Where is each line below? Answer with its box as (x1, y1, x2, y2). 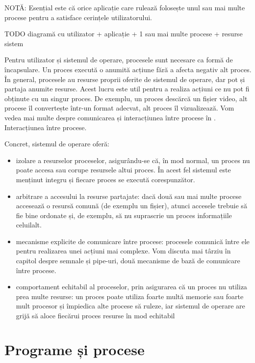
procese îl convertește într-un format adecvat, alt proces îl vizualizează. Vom (4, 103, 234, 113)
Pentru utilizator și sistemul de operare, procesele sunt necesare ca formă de (4, 55, 233, 65)
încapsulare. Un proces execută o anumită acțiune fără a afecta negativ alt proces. (4, 64, 252, 74)
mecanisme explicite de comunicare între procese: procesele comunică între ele (16, 236, 250, 246)
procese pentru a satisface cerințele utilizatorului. (4, 12, 152, 22)
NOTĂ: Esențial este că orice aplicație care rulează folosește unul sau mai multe (4, 2, 245, 12)
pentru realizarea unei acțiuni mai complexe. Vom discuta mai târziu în (16, 246, 231, 256)
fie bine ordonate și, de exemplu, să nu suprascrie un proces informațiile (16, 210, 232, 220)
